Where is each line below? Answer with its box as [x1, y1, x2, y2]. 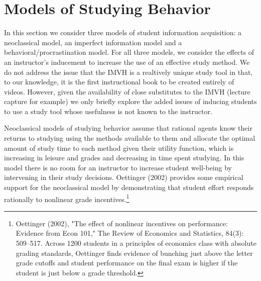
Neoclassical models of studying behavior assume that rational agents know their [4, 123, 252, 133]
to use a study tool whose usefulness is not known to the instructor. [4, 106, 212, 116]
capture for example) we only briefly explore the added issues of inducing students [4, 96, 257, 107]
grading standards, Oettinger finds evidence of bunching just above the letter [16, 247, 253, 258]
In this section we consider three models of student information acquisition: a [4, 27, 242, 38]
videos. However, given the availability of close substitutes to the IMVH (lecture [4, 86, 250, 97]
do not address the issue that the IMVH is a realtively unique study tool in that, [4, 66, 253, 77]
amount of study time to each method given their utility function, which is [4, 142, 234, 153]
